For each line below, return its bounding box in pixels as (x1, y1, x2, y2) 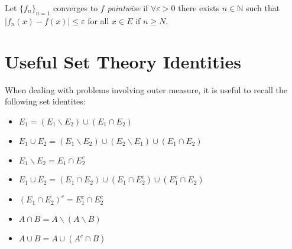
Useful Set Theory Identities (5, 49, 241, 73)
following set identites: (5, 95, 86, 107)
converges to (53, 2, 98, 14)
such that (245, 2, 280, 14)
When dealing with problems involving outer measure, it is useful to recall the (5, 83, 288, 96)
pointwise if (107, 2, 148, 14)
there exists (178, 2, 220, 14)
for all (87, 14, 109, 27)
